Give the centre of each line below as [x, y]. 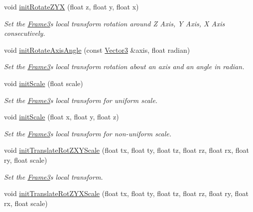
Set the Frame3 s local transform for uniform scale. [81, 100]
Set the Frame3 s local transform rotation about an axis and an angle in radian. [124, 66]
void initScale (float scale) [44, 83]
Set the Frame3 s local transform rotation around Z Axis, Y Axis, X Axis [115, 23]
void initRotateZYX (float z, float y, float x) [71, 6]
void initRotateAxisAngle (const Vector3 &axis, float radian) [97, 50]
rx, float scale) [26, 203]
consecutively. [25, 33]
